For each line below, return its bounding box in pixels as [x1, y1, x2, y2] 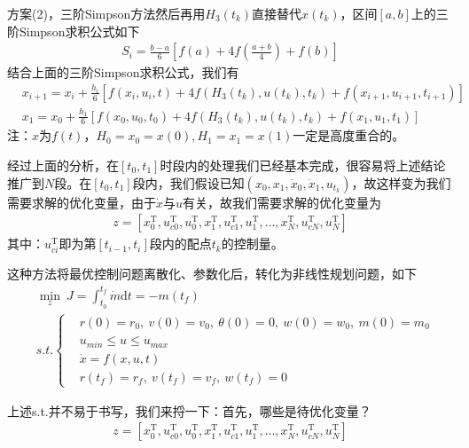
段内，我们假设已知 [132, 173, 245, 192]
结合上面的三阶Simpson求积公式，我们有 [7, 63, 239, 82]
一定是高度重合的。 [293, 126, 405, 145]
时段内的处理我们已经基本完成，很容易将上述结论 [160, 156, 446, 175]
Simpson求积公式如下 [19, 21, 140, 40]
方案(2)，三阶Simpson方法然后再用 [7, 4, 206, 22]
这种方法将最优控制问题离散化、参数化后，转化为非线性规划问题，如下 [7, 264, 417, 283]
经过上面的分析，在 [7, 156, 119, 175]
